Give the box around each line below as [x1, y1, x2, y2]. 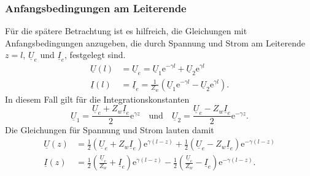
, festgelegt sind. [64, 48, 126, 61]
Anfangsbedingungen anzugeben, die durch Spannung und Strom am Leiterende [5, 36, 305, 49]
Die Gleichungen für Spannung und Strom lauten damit [5, 123, 214, 136]
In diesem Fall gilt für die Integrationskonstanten [5, 92, 190, 105]
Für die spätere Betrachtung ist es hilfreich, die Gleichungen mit [5, 24, 247, 37]
